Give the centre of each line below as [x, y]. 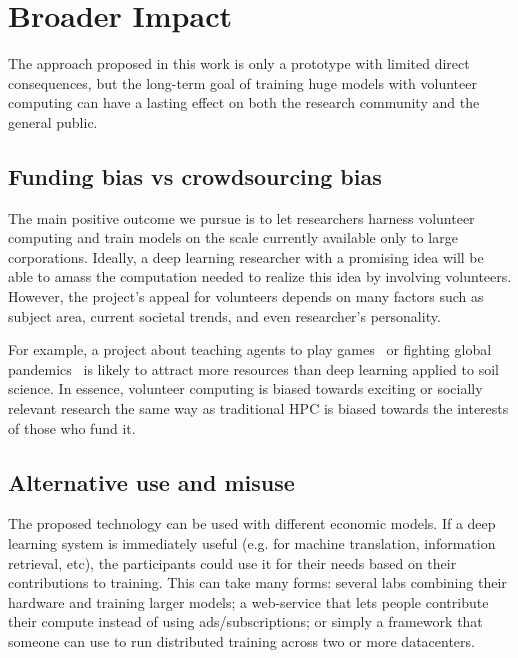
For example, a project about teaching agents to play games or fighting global [250, 349]
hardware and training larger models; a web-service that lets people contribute [248, 601]
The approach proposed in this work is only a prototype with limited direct [239, 63]
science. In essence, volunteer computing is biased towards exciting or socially [245, 388]
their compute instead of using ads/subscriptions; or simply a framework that [245, 621]
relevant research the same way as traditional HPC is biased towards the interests [258, 408]
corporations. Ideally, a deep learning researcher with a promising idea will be [246, 256]
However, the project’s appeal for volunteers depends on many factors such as [246, 296]
